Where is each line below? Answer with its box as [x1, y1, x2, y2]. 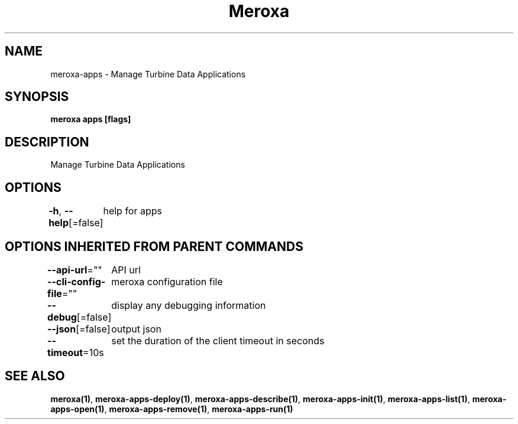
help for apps [103, 205, 162, 217]
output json [111, 322, 161, 335]
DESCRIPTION [5, 134, 89, 149]
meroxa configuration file [111, 275, 223, 288]
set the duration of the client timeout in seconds [111, 334, 325, 347]
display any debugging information [111, 299, 266, 311]
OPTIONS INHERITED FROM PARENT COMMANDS [5, 239, 303, 254]
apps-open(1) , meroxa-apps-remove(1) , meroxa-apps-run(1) [50, 403, 293, 414]
